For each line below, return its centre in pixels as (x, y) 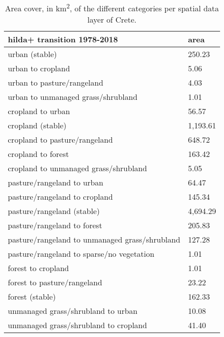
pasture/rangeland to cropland (60, 197)
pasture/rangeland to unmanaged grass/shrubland (94, 240)
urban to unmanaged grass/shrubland (73, 97)
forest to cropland (39, 268)
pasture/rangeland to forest (55, 225)
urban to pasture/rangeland (56, 83)
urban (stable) (32, 54)
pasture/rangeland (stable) (54, 211)
